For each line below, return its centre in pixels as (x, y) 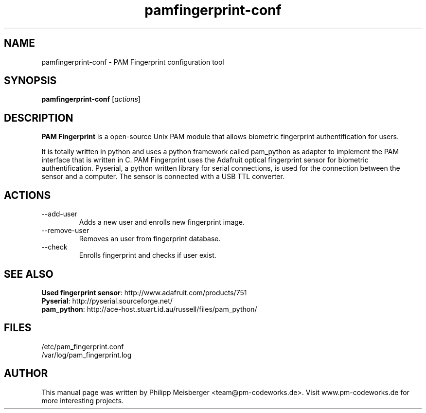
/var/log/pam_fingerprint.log (87, 355)
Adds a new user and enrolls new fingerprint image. (162, 222)
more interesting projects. (83, 400)
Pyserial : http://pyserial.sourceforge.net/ (107, 301)
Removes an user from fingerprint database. (150, 239)
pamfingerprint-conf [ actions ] (91, 99)
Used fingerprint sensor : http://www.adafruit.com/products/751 (144, 292)
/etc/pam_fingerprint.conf (83, 346)
